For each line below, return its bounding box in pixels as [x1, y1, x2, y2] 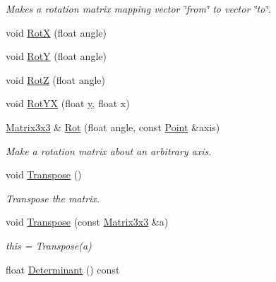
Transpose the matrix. [6, 190, 100, 205]
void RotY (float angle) [6, 49, 107, 63]
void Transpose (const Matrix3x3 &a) [6, 214, 169, 229]
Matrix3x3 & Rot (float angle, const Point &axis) [6, 119, 220, 134]
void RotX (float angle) [6, 25, 107, 39]
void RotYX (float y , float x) [6, 96, 130, 111]
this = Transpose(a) [6, 238, 92, 252]
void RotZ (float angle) [6, 72, 105, 87]
